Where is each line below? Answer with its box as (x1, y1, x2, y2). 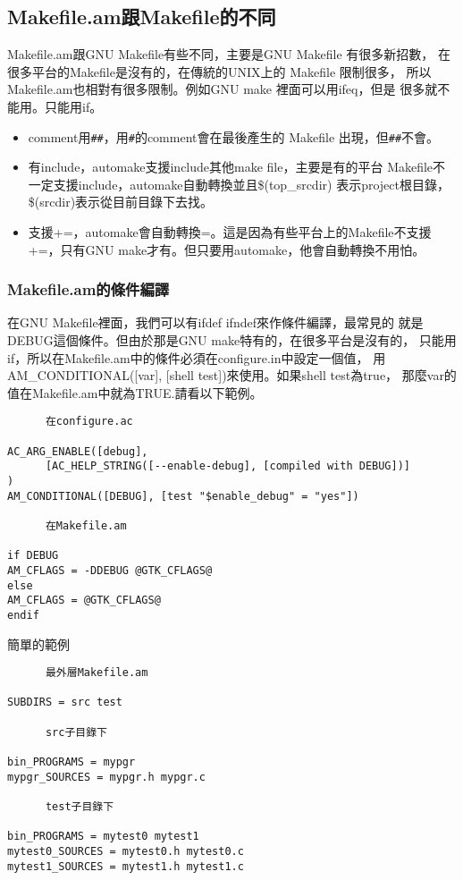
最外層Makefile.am (45, 666, 148, 680)
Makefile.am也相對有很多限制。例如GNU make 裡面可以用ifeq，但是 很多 (7, 80, 425, 98)
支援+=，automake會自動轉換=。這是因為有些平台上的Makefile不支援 (28, 223, 432, 241)
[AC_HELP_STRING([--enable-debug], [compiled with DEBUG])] (45, 460, 411, 473)
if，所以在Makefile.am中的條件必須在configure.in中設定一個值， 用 (7, 348, 386, 367)
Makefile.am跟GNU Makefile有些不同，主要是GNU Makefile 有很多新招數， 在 (7, 45, 451, 63)
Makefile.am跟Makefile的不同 (7, 3, 276, 30)
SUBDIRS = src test (7, 696, 122, 709)
